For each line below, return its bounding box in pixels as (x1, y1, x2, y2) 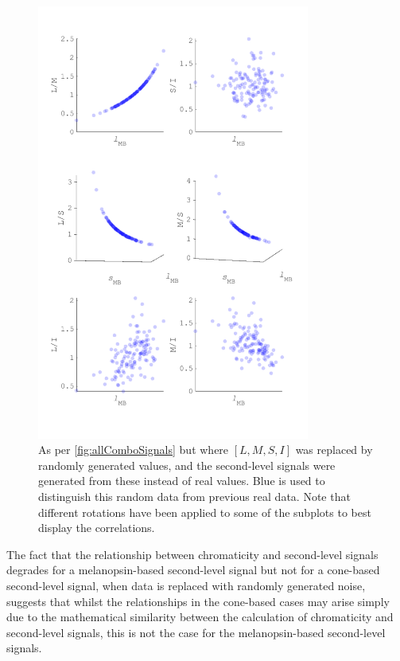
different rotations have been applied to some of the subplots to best (38, 503, 371, 520)
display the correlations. (38, 519, 155, 536)
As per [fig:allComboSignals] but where (38, 441, 229, 458)
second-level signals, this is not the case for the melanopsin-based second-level (6, 624, 386, 640)
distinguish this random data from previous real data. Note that (38, 488, 351, 505)
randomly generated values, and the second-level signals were (38, 456, 336, 473)
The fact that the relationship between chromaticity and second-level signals (6, 546, 379, 562)
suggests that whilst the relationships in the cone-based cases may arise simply (6, 593, 390, 609)
